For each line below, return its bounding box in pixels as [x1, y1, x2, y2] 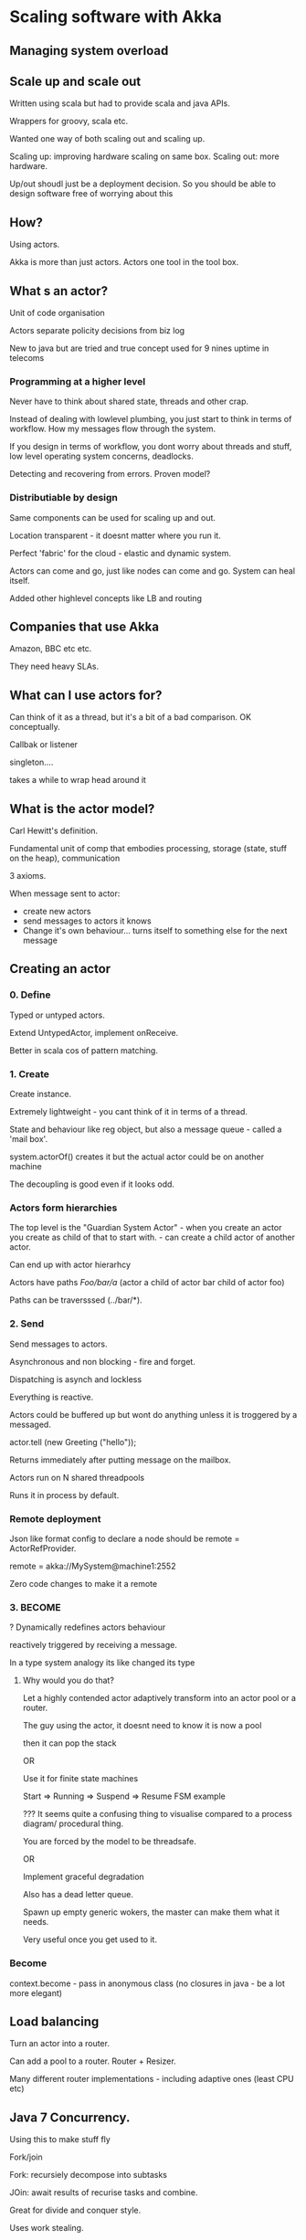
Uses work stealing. [9, 2223, 84, 2234]
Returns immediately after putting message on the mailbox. [9, 1454, 231, 1465]
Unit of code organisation [9, 308, 105, 319]
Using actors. [9, 239, 60, 250]
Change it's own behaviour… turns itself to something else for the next [22, 925, 288, 936]
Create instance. [9, 1089, 71, 1100]
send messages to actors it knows [22, 915, 153, 926]
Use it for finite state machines [22, 1773, 139, 1784]
